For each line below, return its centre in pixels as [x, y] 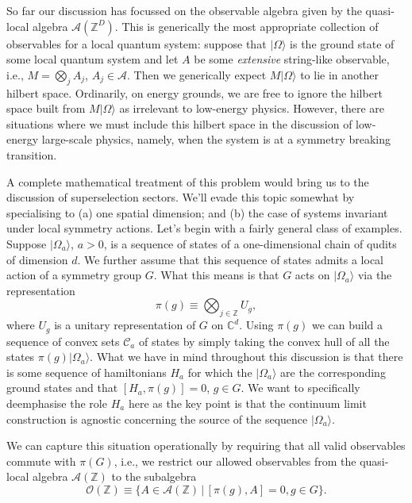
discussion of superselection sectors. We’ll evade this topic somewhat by [181, 197]
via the [375, 275]
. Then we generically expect [197, 74]
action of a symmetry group [74, 275]
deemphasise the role [57, 403]
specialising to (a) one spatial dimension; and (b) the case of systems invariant [197, 212]
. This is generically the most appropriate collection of [246, 26]
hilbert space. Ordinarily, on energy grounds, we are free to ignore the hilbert [194, 92]
